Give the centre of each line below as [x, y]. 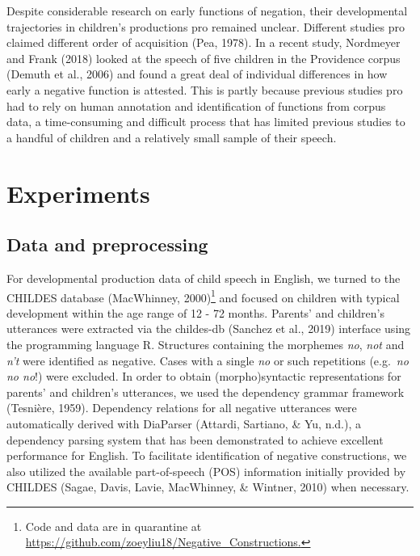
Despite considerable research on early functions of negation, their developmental [207, 11]
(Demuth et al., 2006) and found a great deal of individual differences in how [197, 74]
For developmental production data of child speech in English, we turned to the [204, 278]
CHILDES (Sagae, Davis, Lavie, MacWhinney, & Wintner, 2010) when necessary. [208, 487]
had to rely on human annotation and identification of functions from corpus [196, 105]
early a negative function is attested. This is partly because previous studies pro [205, 89]
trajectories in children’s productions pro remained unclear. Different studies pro [206, 26]
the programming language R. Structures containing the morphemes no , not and [206, 344]
